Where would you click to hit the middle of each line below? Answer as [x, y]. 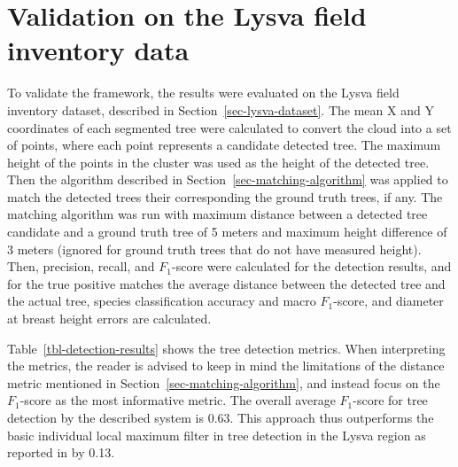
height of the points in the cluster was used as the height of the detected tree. [218, 162]
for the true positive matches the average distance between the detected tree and [226, 283]
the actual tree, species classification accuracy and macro [162, 301]
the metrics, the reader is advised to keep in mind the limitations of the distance [226, 366]
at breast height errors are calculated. [109, 319]
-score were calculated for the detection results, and [311, 266]
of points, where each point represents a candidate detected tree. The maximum [224, 145]
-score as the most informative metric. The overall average [178, 400]
